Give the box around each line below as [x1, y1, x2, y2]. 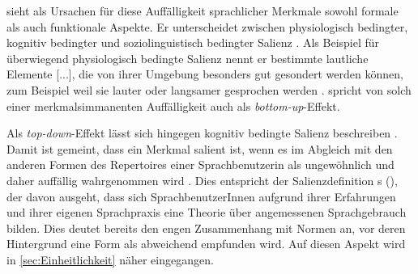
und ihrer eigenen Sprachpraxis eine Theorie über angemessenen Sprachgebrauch [6, 204, 407, 221]
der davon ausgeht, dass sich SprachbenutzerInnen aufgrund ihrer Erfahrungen [6, 188, 396, 204]
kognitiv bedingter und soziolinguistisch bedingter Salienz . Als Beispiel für [6, 34, 380, 51]
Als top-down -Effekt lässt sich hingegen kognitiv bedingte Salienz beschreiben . [6, 124, 398, 141]
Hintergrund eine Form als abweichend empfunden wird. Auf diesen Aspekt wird [6, 235, 406, 252]
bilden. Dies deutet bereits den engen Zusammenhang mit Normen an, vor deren [6, 219, 406, 236]
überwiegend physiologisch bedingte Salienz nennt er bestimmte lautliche [6, 49, 369, 66]
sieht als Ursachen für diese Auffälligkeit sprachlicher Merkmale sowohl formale [6, 2, 399, 19]
